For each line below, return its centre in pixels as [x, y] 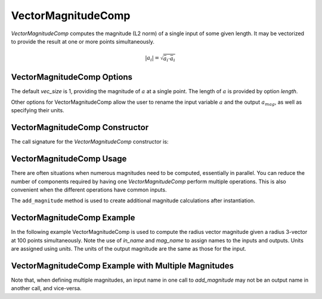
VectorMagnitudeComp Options [72, 77]
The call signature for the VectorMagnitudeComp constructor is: [90, 142]
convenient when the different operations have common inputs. [89, 190]
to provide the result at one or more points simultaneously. [83, 41]
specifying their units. [38, 110]
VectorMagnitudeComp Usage [69, 159]
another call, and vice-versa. [46, 288]
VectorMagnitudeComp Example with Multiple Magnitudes [123, 266]
